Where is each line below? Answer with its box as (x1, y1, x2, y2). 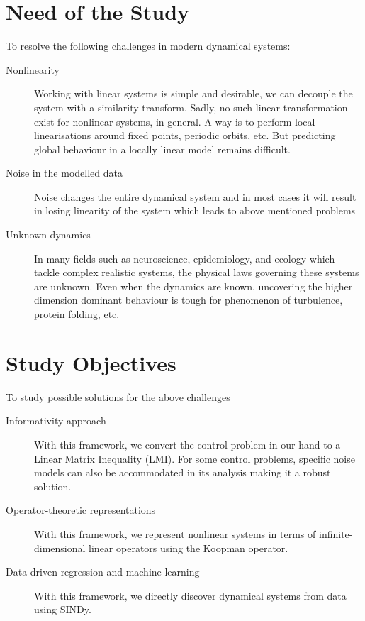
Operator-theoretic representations (6, 502, 156, 517)
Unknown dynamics (6, 227, 91, 242)
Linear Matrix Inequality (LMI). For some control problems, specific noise (34, 451, 355, 466)
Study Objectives (6, 348, 176, 377)
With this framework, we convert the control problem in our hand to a (34, 436, 341, 451)
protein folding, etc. (34, 307, 120, 322)
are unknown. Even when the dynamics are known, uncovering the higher (34, 278, 353, 293)
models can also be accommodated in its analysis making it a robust (34, 465, 331, 480)
